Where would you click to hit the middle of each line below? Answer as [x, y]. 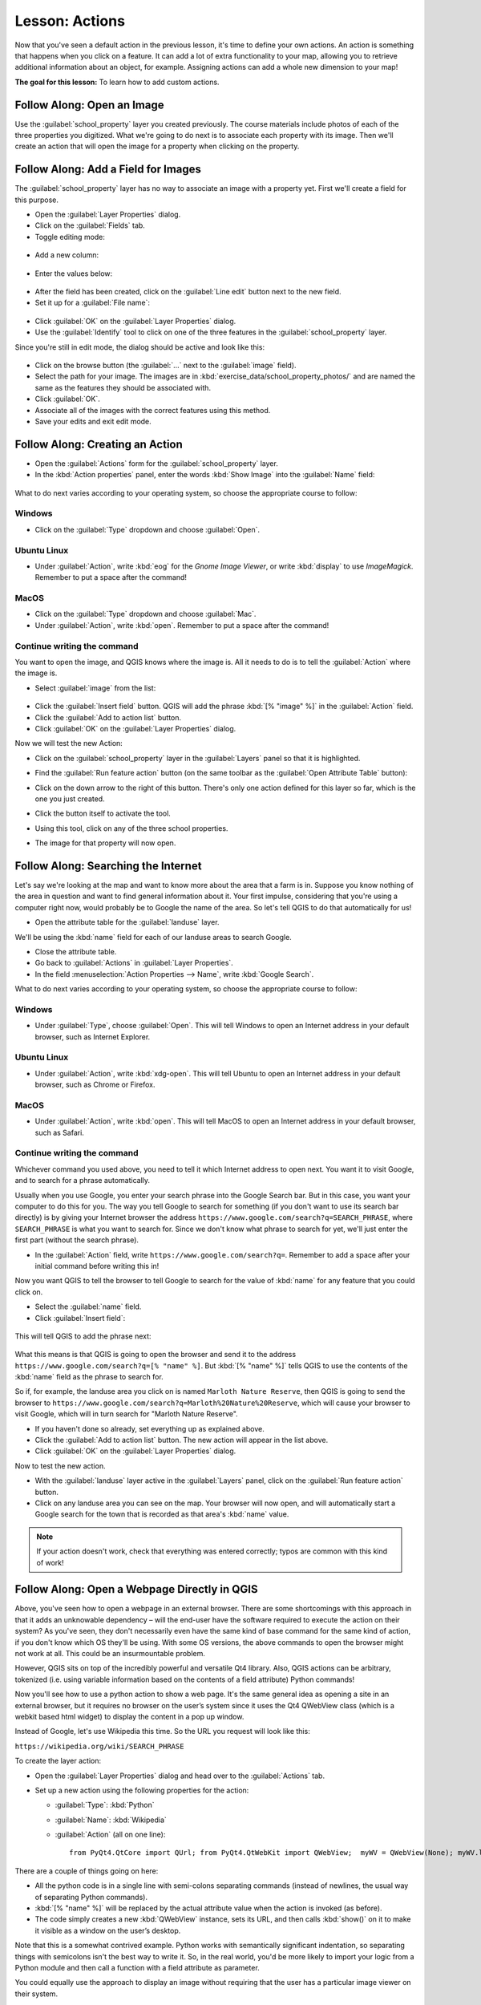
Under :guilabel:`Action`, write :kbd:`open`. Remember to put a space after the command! [182, 625]
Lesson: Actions [70, 21]
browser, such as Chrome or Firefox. [95, 1085]
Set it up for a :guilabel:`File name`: [93, 303]
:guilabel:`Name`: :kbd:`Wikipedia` [111, 1820]
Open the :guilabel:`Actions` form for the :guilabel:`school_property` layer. [156, 463]
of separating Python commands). [91, 1897]
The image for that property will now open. [105, 843]
